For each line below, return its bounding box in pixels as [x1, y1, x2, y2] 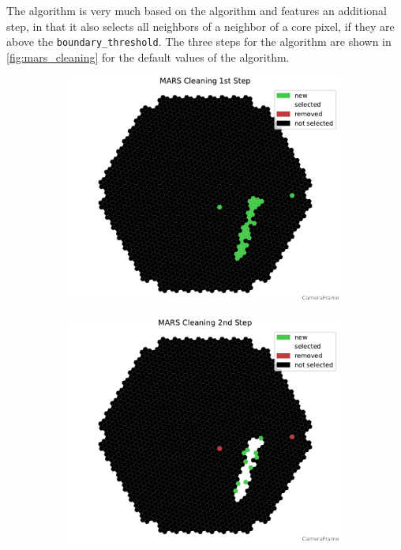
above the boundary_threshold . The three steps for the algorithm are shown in [6, 33, 392, 50]
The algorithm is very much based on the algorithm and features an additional [6, 2, 387, 18]
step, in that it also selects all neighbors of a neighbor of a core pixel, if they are [6, 17, 395, 34]
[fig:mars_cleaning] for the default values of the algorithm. [6, 48, 290, 65]
